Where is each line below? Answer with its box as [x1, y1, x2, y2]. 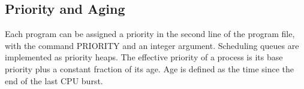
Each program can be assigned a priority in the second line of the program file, [5, 27, 295, 40]
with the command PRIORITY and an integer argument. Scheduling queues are [5, 39, 299, 51]
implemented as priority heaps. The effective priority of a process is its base [5, 51, 283, 63]
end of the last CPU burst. [5, 74, 103, 87]
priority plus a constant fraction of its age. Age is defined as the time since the [5, 62, 294, 75]
